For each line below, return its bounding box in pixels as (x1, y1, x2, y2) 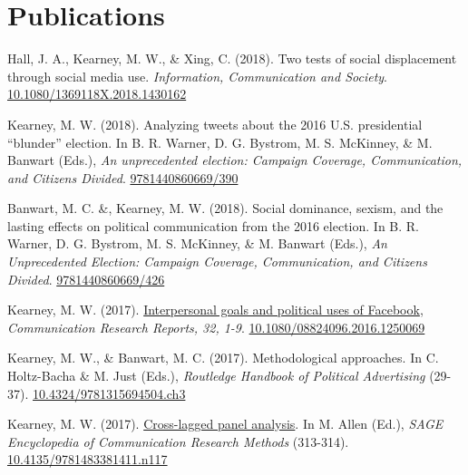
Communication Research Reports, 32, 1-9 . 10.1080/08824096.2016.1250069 (7, 317, 425, 336)
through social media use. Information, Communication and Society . (7, 66, 387, 85)
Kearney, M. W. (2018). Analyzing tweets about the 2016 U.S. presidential (7, 114, 423, 133)
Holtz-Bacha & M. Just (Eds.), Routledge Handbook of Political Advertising (7, 366, 425, 385)
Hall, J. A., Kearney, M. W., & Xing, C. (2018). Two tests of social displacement (7, 49, 457, 68)
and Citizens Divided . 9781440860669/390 (7, 168, 239, 187)
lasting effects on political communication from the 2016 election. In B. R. (7, 216, 419, 235)
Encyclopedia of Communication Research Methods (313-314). (7, 431, 349, 451)
